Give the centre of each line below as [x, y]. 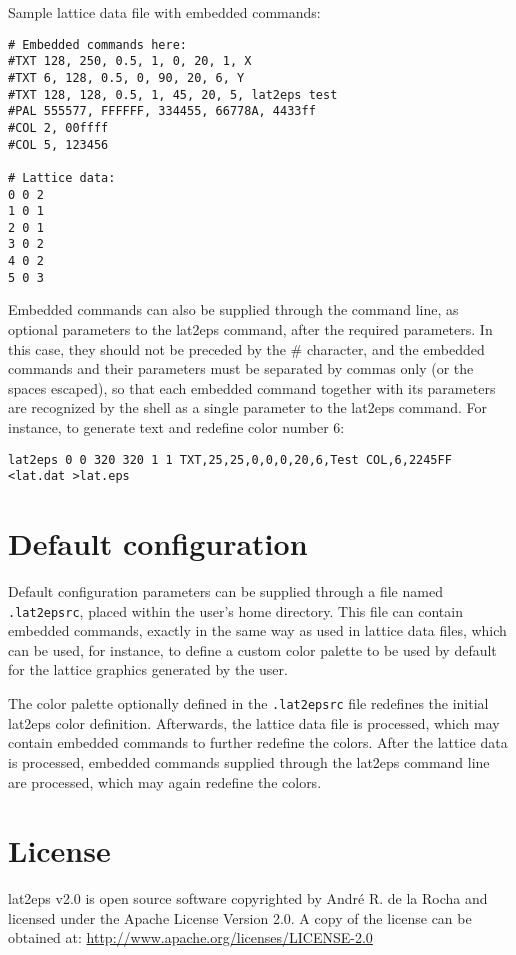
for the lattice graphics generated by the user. [148, 669]
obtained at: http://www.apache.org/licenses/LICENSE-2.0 [190, 937]
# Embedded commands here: [97, 44]
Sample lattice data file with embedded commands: [164, 12]
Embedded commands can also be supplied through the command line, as [233, 309]
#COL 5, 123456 [58, 144]
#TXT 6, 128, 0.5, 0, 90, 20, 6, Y [126, 77]
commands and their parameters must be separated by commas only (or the [241, 368]
